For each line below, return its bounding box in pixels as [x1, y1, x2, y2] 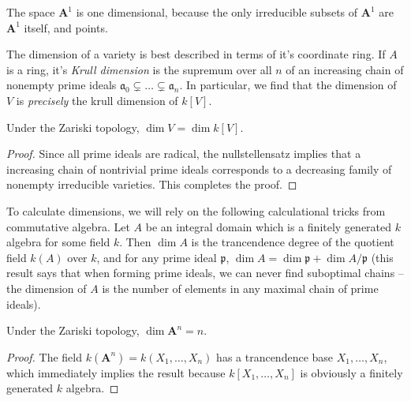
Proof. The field [6, 348, 82, 365]
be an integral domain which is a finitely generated [145, 218, 392, 234]
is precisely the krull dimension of [16, 92, 178, 108]
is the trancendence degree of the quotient [191, 234, 394, 250]
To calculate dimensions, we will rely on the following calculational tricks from [6, 202, 386, 219]
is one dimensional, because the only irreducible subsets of [76, 4, 358, 20]
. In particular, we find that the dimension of [179, 77, 397, 93]
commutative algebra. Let [6, 218, 130, 234]
